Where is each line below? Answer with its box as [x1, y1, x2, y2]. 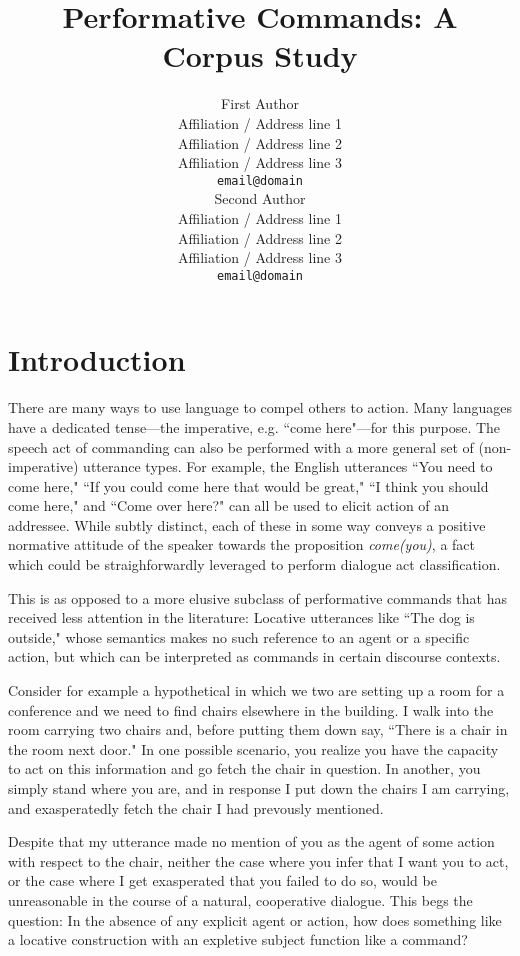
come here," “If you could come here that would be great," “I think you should [8, 475, 489, 496]
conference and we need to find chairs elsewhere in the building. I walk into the [8, 699, 494, 720]
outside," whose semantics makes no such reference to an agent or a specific [8, 626, 470, 647]
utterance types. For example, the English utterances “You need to [83, 456, 493, 477]
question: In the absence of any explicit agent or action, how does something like [8, 909, 502, 930]
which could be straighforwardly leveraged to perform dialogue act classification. [8, 554, 501, 575]
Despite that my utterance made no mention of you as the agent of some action [8, 831, 495, 852]
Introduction [8, 339, 186, 380]
